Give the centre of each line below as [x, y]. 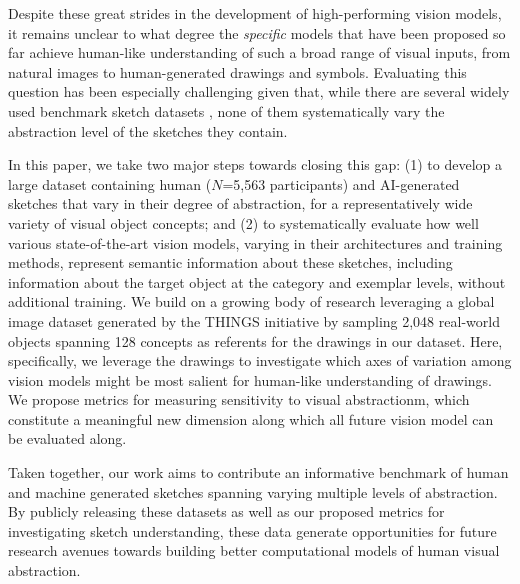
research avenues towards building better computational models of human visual [254, 550]
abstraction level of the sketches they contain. [148, 130]
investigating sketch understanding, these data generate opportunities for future [252, 530]
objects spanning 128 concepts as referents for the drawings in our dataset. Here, [255, 340]
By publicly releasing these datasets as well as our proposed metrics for [226, 511]
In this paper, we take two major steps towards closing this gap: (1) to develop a [255, 164]
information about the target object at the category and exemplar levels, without [257, 281]
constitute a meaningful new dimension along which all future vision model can [251, 418]
